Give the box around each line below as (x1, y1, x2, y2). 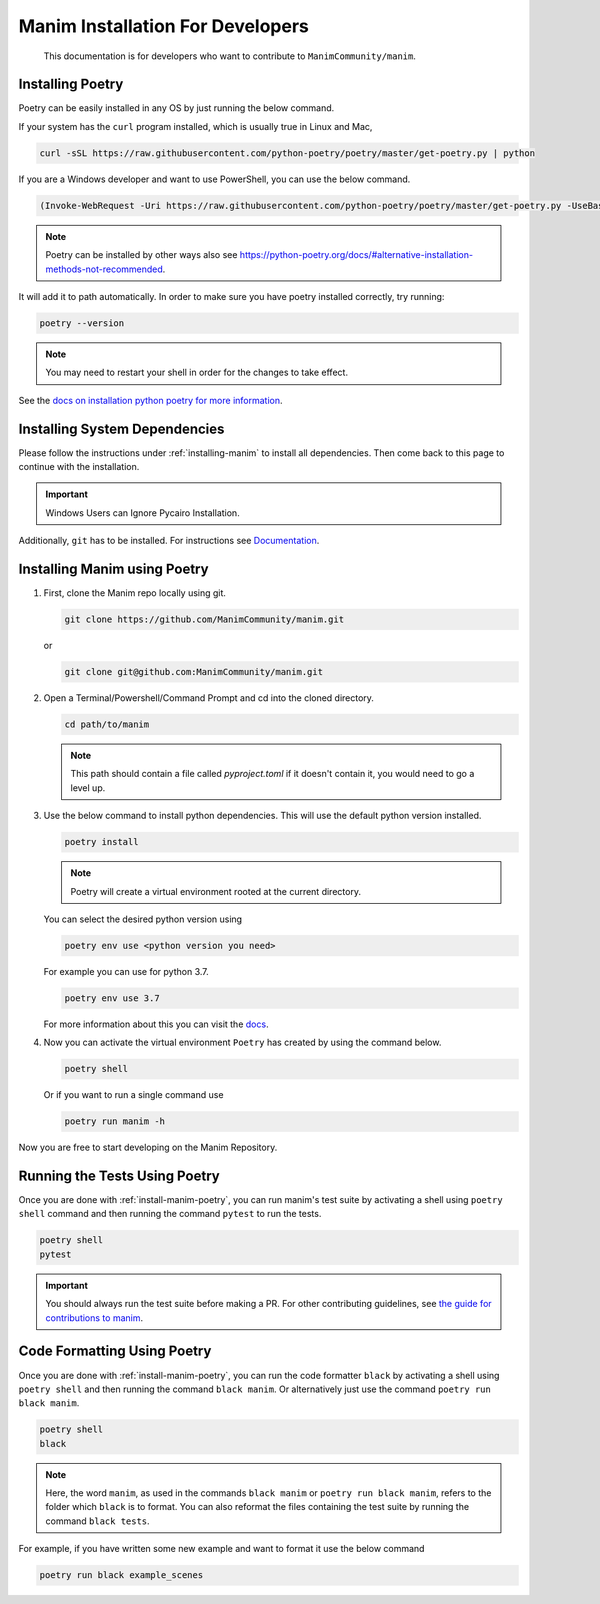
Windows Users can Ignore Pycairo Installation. (45, 506, 240, 519)
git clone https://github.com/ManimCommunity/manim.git (64, 614, 345, 625)
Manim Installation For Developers (18, 15, 310, 37)
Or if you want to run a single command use (43, 1089, 224, 1101)
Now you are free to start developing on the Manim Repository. (18, 1141, 278, 1154)
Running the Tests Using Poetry (18, 1167, 220, 1184)
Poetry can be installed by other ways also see (45, 249, 238, 261)
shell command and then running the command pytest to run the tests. (18, 1208, 322, 1220)
